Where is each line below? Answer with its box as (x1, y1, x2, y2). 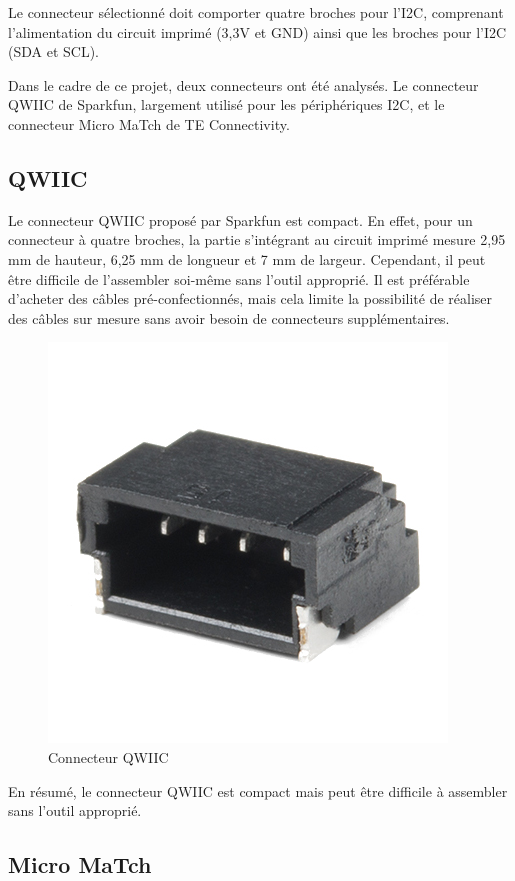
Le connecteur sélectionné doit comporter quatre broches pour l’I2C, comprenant (8, 2, 504, 22)
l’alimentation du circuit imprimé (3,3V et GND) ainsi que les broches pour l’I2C (8, 21, 507, 42)
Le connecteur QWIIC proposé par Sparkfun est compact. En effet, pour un (8, 209, 473, 230)
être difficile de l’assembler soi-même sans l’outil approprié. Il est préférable (8, 268, 470, 289)
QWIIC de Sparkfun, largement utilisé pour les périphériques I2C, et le (8, 94, 445, 115)
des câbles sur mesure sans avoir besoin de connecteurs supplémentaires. (8, 307, 450, 328)
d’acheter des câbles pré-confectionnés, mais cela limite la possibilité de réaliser (8, 288, 493, 309)
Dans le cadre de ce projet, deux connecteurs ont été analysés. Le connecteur (8, 74, 479, 95)
